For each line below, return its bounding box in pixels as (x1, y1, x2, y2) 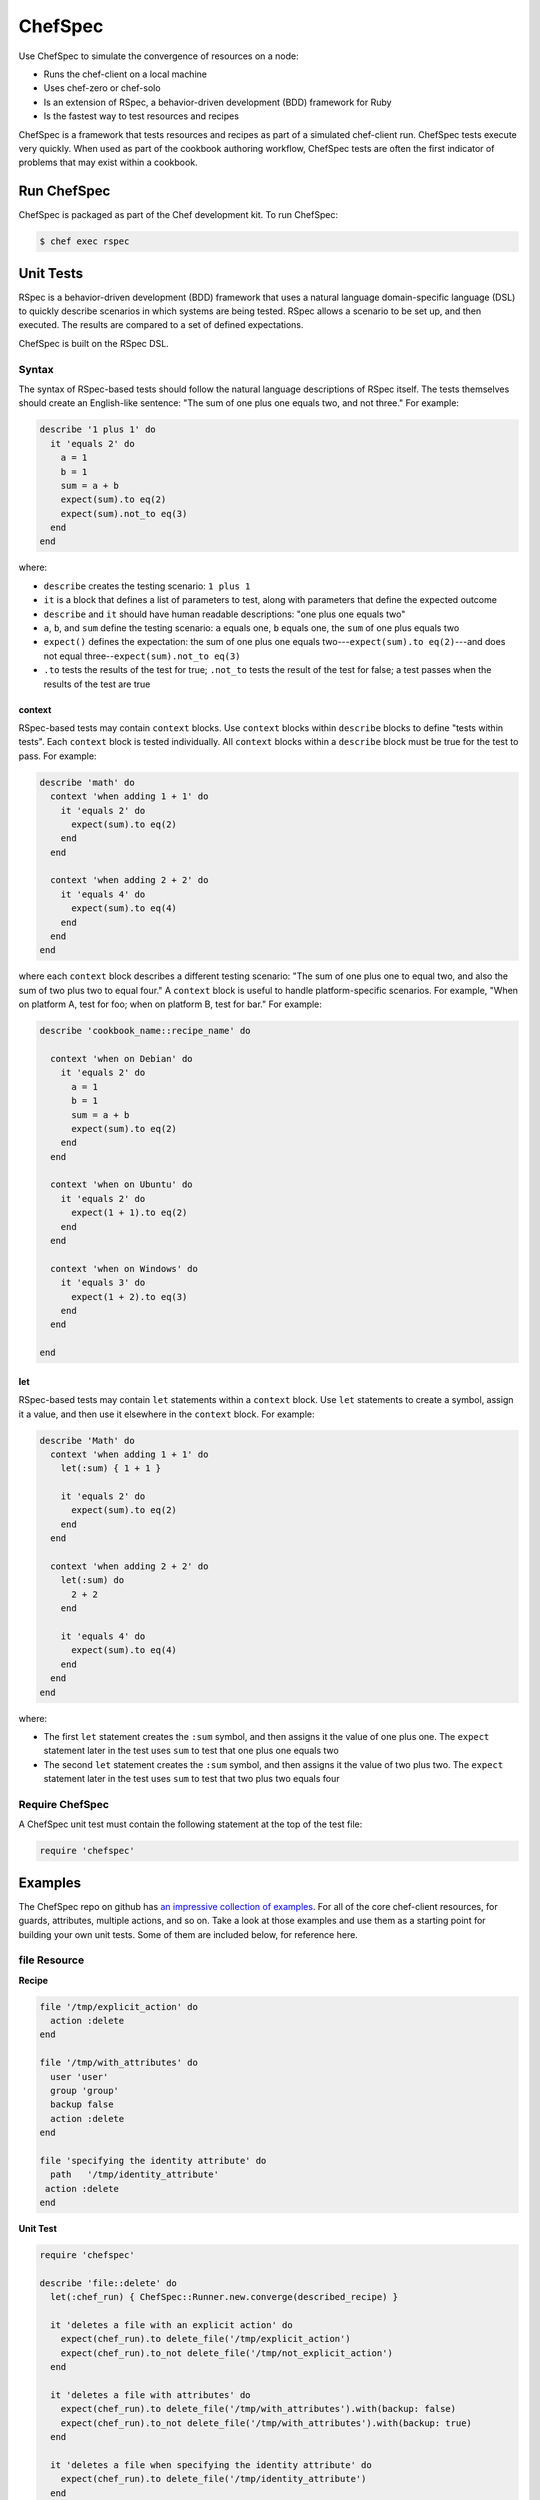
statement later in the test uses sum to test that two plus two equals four (43, 1773, 340, 1785)
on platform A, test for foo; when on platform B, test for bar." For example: (18, 998, 322, 1010)
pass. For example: (18, 750, 97, 762)
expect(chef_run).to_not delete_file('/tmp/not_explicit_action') (60, 2347, 394, 2359)
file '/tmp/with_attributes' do (39, 2057, 199, 2069)
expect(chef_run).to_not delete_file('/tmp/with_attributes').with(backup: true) (60, 2417, 472, 2429)
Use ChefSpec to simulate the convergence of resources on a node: (18, 50, 299, 62)
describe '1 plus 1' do (39, 424, 157, 435)
